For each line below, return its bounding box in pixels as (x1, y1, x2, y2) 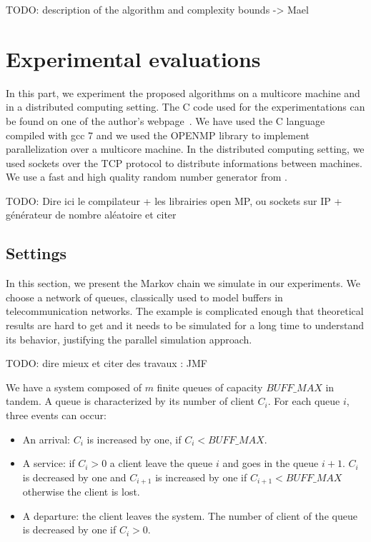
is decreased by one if (22, 522, 117, 537)
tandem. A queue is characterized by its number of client (6, 393, 254, 408)
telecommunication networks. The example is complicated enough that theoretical (6, 303, 364, 318)
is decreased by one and (22, 469, 127, 484)
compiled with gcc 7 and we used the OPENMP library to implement (6, 127, 310, 142)
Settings (6, 242, 66, 264)
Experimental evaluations (6, 44, 261, 73)
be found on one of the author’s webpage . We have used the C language (6, 113, 325, 128)
